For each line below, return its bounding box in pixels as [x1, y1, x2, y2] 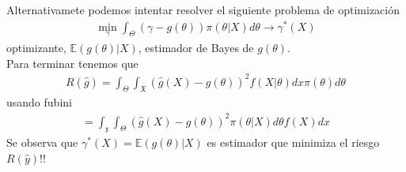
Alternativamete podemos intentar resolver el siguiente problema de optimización [6, 2, 400, 17]
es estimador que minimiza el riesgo [207, 134, 380, 151]
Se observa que [6, 134, 78, 151]
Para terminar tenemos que [6, 54, 138, 71]
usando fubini [6, 94, 72, 110]
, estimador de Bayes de [138, 39, 254, 55]
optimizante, [6, 39, 66, 55]
